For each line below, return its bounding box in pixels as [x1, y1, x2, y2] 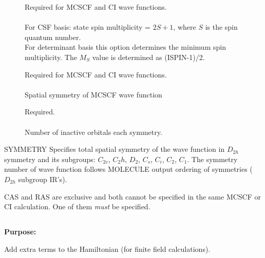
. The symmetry [187, 153, 238, 164]
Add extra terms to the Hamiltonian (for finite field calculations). [4, 243, 211, 254]
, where [173, 22, 196, 32]
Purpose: [4, 226, 36, 237]
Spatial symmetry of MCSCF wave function [25, 89, 162, 100]
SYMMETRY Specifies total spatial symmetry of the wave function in [4, 144, 225, 154]
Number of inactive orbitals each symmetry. [25, 126, 162, 137]
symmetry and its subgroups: [4, 153, 96, 164]
